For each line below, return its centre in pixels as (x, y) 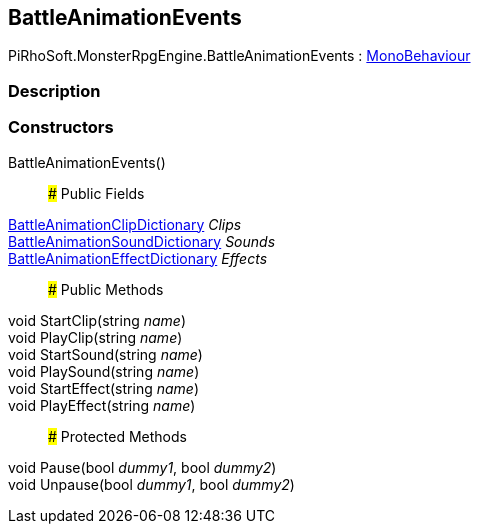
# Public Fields (96, 193)
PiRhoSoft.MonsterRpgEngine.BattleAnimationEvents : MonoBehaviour (239, 56)
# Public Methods (106, 289)
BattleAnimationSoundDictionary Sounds (142, 241)
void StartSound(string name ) (105, 354)
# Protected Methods (117, 436)
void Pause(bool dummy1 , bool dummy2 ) (142, 467)
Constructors (61, 127)
